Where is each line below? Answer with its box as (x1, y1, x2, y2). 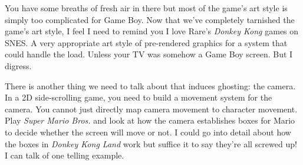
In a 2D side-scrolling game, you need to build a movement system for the (5, 91, 272, 103)
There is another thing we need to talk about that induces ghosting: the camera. (5, 79, 296, 92)
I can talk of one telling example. (5, 149, 124, 161)
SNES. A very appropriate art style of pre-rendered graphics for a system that (5, 36, 288, 48)
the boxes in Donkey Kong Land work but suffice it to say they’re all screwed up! (5, 137, 297, 150)
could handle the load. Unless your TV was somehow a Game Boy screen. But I (5, 48, 293, 60)
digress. (5, 59, 32, 72)
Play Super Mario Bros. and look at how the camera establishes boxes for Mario (5, 114, 295, 127)
